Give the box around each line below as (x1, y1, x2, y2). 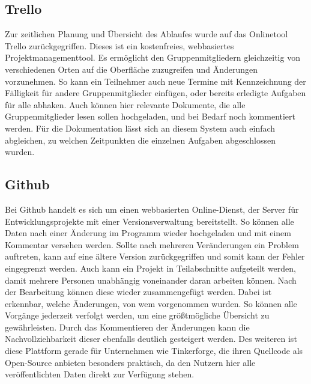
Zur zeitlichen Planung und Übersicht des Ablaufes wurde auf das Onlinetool (5, 28, 288, 40)
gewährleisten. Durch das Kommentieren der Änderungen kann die (5, 320, 250, 333)
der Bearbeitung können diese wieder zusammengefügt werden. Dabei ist (5, 285, 272, 298)
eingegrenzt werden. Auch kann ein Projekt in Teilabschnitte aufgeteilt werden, (5, 261, 296, 274)
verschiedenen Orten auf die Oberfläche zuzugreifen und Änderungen (5, 62, 258, 75)
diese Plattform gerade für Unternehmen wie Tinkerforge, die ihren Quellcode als (5, 344, 303, 357)
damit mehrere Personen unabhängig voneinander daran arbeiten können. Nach (5, 273, 297, 286)
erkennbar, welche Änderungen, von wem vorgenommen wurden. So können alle (5, 297, 297, 309)
